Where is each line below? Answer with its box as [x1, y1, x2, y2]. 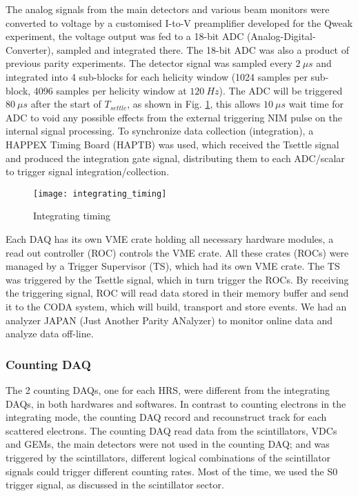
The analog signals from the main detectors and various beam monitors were [6, 2, 330, 16]
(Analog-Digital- [246, 29, 316, 43]
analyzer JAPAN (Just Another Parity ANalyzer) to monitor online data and [6, 313, 332, 327]
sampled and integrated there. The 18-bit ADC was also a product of [57, 42, 349, 57]
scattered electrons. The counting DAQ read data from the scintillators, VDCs [6, 423, 337, 437]
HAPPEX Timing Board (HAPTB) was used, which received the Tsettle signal [6, 137, 339, 151]
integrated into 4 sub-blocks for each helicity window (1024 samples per [6, 69, 308, 83]
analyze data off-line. [6, 326, 94, 341]
